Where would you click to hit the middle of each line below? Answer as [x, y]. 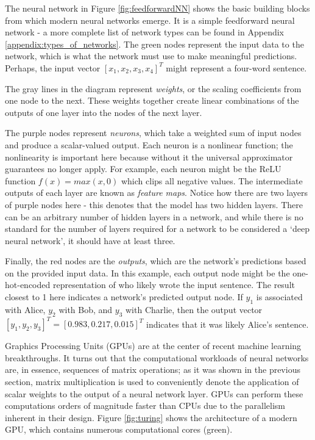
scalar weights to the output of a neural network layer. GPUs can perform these [154, 393]
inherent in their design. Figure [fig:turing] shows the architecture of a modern [151, 417]
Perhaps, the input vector [53, 67]
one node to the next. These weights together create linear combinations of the [152, 100]
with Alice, [25, 309]
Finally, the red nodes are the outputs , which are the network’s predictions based [156, 261]
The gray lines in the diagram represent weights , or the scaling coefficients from [153, 88]
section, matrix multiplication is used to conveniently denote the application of [152, 381]
